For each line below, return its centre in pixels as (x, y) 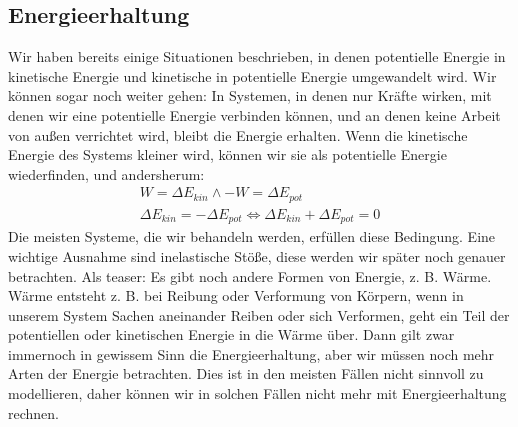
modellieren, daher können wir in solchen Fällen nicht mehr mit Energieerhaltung (257, 393)
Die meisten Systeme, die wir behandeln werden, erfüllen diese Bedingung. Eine (252, 236)
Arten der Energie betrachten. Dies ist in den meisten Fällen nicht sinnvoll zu (246, 373)
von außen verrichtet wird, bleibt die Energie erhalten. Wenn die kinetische (238, 134)
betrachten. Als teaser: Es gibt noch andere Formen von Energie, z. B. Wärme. (250, 275)
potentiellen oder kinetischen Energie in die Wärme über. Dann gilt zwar (231, 334)
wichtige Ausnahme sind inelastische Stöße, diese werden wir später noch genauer (257, 255)
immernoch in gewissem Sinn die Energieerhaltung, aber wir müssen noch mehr (251, 353)
